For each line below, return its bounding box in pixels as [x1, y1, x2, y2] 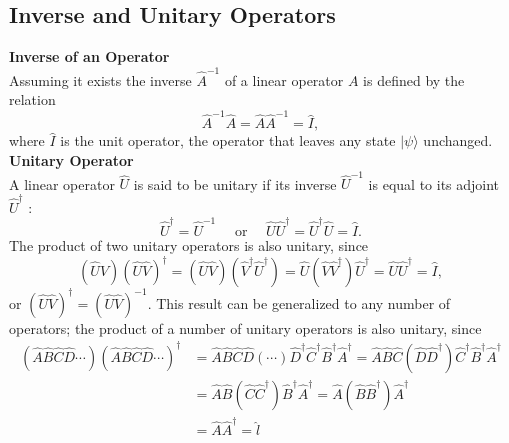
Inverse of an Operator [9, 46, 170, 67]
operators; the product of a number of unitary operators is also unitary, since [9, 317, 482, 338]
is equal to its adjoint [368, 173, 500, 194]
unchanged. [423, 130, 493, 151]
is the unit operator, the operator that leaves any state [60, 130, 396, 151]
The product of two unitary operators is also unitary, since [9, 234, 369, 255]
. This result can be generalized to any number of [147, 292, 451, 313]
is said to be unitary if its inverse [133, 173, 337, 194]
